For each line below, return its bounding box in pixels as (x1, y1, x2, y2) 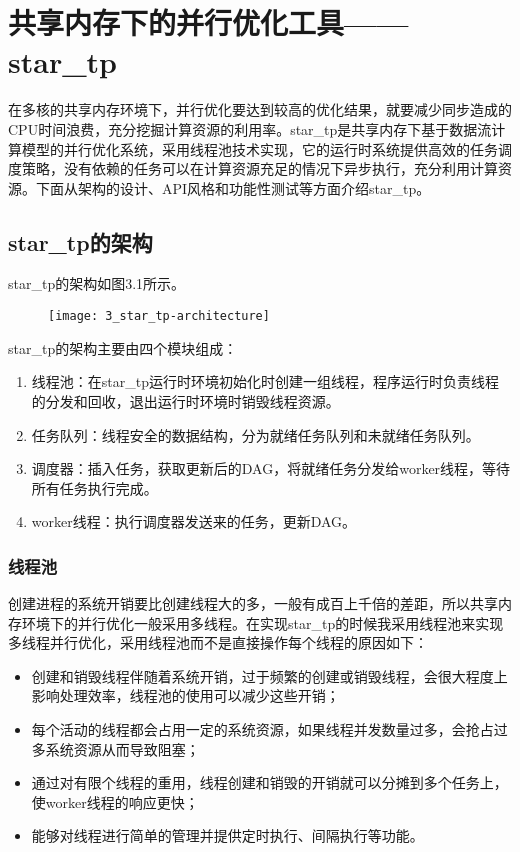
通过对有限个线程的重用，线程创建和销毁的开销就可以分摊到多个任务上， (31, 772, 508, 793)
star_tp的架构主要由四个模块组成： (8, 337, 238, 358)
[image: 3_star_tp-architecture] (48, 309, 270, 324)
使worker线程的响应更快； (31, 791, 199, 812)
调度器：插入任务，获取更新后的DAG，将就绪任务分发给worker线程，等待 (31, 458, 511, 479)
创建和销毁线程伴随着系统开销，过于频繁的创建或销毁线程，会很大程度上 (31, 665, 508, 686)
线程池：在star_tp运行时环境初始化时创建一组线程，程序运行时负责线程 (31, 371, 499, 392)
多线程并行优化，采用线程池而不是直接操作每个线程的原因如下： (8, 632, 428, 653)
